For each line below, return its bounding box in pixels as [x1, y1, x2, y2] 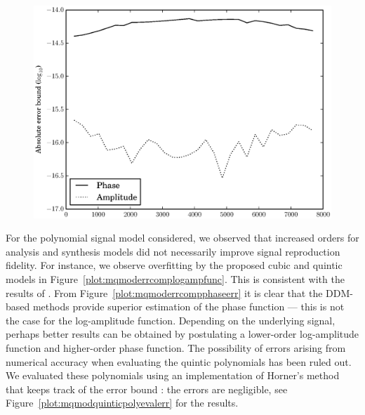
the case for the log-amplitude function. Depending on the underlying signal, [6, 312, 336, 327]
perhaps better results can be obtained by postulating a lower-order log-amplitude [6, 327, 359, 341]
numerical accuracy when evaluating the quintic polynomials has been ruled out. [6, 354, 352, 369]
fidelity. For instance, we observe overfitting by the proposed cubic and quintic [6, 258, 343, 272]
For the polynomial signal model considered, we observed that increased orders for [6, 230, 359, 245]
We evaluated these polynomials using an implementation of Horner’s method [6, 368, 340, 383]
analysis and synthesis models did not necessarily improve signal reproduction [6, 244, 340, 258]
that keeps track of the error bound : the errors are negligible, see [6, 381, 288, 396]
